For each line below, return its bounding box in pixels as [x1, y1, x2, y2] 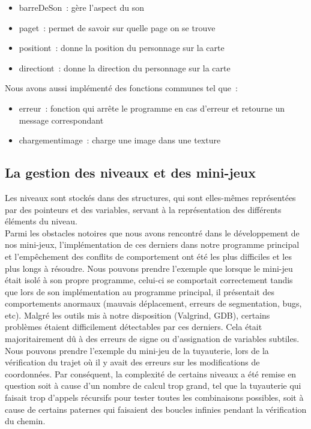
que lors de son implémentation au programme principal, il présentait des [5, 285, 274, 298]
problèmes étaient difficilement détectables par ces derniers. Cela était [5, 320, 262, 333]
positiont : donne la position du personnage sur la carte [19, 41, 225, 54]
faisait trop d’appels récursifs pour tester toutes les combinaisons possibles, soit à [5, 391, 304, 404]
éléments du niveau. [5, 215, 78, 227]
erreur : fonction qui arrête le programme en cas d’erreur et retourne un [19, 101, 285, 114]
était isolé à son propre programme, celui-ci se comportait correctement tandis [5, 274, 293, 286]
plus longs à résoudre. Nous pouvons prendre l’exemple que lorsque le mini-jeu [5, 262, 293, 274]
